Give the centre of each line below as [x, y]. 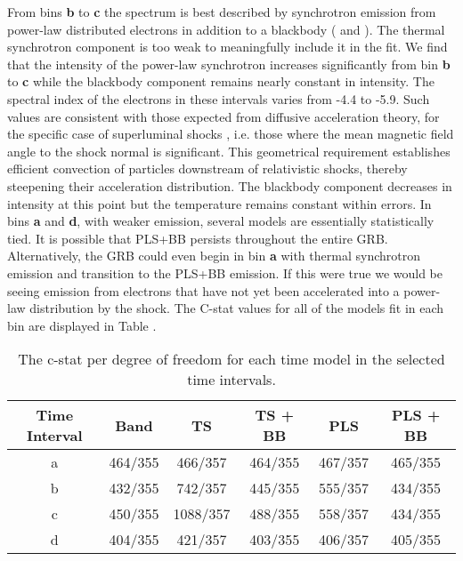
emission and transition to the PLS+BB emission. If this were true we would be [225, 272]
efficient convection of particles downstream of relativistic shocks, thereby [207, 168]
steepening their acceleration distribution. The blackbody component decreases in [230, 185]
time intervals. [231, 380]
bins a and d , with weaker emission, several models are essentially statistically [221, 221]
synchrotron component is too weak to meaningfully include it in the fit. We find [227, 47]
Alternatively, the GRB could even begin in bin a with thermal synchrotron [214, 256]
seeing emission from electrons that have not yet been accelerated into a [203, 290]
